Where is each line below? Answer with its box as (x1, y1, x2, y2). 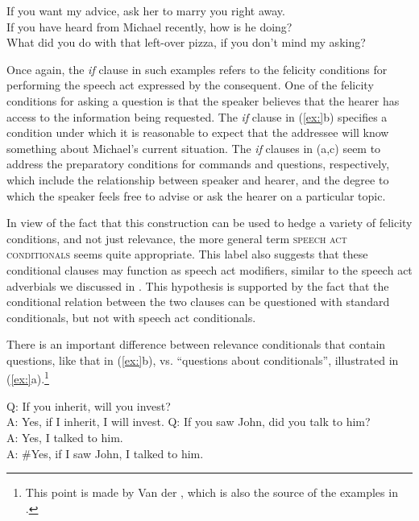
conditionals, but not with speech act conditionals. (6, 308, 256, 325)
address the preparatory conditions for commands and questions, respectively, (6, 155, 390, 172)
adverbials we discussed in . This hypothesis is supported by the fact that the (6, 277, 389, 294)
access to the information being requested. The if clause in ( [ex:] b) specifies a (6, 108, 388, 125)
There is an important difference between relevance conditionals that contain (6, 336, 386, 353)
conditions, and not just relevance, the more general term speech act (6, 229, 347, 246)
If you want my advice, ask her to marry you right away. (6, 2, 285, 19)
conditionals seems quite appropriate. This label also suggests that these (6, 246, 368, 263)
